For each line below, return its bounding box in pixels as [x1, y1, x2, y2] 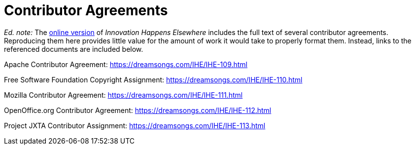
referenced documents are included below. [4, 44, 143, 53]
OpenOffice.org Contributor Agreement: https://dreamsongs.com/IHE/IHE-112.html [4, 106, 272, 114]
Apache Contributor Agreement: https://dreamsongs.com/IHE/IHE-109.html [4, 60, 248, 69]
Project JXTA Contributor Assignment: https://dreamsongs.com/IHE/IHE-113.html [4, 121, 266, 130]
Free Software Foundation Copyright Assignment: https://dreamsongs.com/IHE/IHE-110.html [4, 75, 303, 84]
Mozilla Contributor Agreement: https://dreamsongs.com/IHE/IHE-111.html [4, 90, 243, 99]
